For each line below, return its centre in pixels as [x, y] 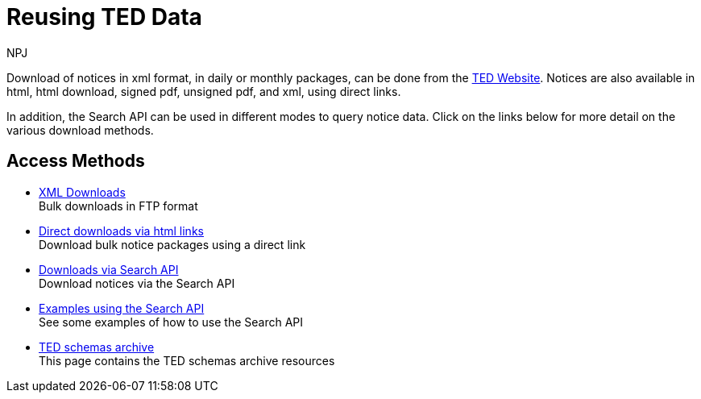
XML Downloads [82, 192]
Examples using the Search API [122, 308]
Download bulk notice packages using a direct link [172, 244]
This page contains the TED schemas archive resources [187, 360]
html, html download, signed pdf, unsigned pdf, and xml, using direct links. [204, 91]
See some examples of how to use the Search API [171, 322]
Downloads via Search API [109, 269]
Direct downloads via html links [121, 231]
